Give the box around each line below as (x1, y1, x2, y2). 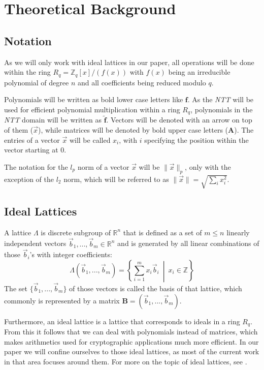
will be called (69, 134, 111, 145)
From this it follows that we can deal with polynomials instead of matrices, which (4, 326, 258, 337)
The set (4, 283, 27, 294)
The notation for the (4, 161, 68, 172)
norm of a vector (77, 161, 129, 172)
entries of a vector (4, 134, 60, 145)
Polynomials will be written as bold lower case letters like (4, 94, 183, 105)
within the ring (4, 67, 51, 77)
